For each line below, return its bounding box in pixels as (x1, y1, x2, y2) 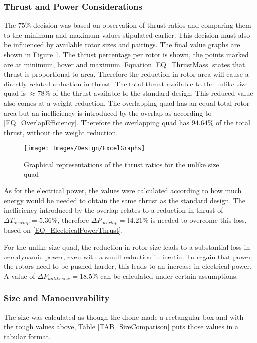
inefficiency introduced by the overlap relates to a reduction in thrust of (4, 205, 223, 215)
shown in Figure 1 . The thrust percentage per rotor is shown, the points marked (4, 49, 249, 59)
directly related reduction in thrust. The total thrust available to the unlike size (4, 78, 248, 88)
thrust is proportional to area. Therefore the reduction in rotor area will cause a (4, 69, 249, 79)
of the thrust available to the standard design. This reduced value (52, 88, 253, 98)
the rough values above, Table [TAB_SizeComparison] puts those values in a (4, 321, 239, 332)
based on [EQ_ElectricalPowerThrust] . (4, 225, 123, 235)
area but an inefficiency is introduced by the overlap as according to (4, 107, 212, 118)
